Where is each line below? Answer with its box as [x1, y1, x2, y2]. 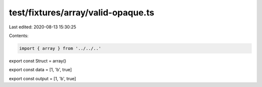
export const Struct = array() [9, 58, 66, 63]
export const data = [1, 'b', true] [9, 67, 72, 73]
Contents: [9, 33, 29, 38]
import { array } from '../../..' [19, 46, 101, 51]
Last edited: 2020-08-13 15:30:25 [9, 24, 76, 30]
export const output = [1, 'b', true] [9, 75, 76, 81]
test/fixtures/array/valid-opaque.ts [9, 7, 155, 18]
